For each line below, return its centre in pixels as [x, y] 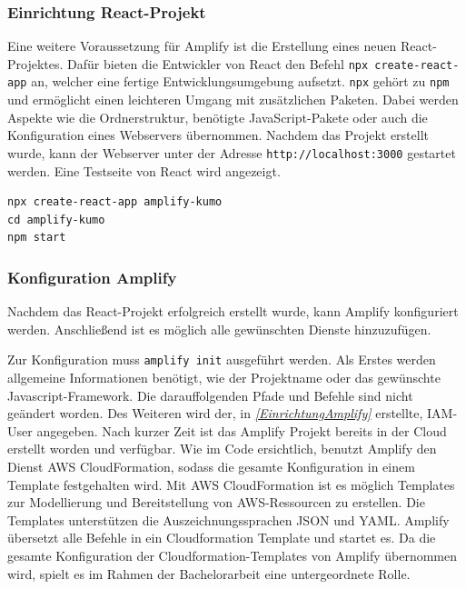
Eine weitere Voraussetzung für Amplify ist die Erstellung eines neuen [202, 46]
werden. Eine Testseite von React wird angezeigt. [144, 170]
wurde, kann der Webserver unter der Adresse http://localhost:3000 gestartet [232, 152]
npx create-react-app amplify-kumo [115, 202]
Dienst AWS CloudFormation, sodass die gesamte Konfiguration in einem [211, 466]
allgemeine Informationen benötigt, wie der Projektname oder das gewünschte [224, 377]
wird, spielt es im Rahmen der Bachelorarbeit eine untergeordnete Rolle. [209, 573]
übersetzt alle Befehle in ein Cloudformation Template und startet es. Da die [222, 538]
